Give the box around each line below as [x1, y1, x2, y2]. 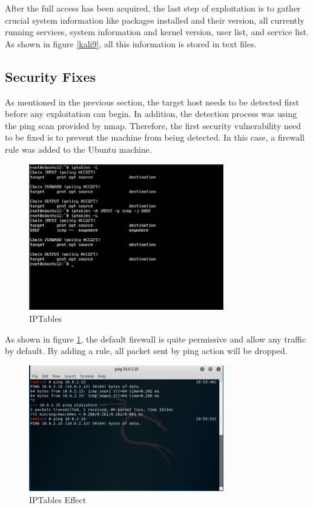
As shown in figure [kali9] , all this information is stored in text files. [5, 37, 257, 50]
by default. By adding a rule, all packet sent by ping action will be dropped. [5, 344, 288, 357]
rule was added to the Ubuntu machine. [5, 142, 152, 155]
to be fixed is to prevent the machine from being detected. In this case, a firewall [5, 131, 305, 144]
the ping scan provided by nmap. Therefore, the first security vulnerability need [5, 119, 301, 132]
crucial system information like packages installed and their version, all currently [5, 13, 305, 26]
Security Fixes [5, 67, 96, 85]
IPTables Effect [29, 493, 87, 506]
